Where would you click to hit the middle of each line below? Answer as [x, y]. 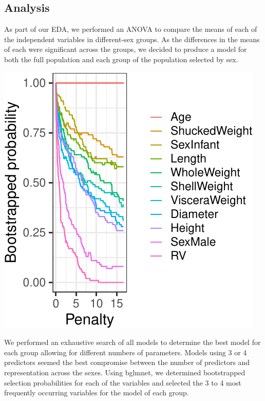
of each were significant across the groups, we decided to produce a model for [126, 49]
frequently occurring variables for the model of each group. [97, 393]
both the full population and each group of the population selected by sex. [121, 59]
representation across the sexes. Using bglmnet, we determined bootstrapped [125, 372]
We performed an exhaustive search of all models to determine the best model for [132, 342]
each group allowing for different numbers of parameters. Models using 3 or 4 [126, 352]
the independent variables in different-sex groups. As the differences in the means [132, 39]
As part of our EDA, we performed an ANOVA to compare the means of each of [131, 29]
